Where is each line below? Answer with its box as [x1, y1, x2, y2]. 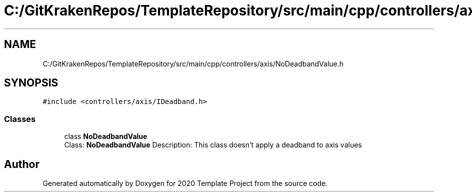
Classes [4, 113, 36, 124]
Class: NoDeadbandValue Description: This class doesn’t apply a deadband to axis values [64, 140, 362, 149]
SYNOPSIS [4, 76, 58, 89]
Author [4, 157, 39, 170]
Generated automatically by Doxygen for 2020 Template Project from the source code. [42, 179, 328, 188]
